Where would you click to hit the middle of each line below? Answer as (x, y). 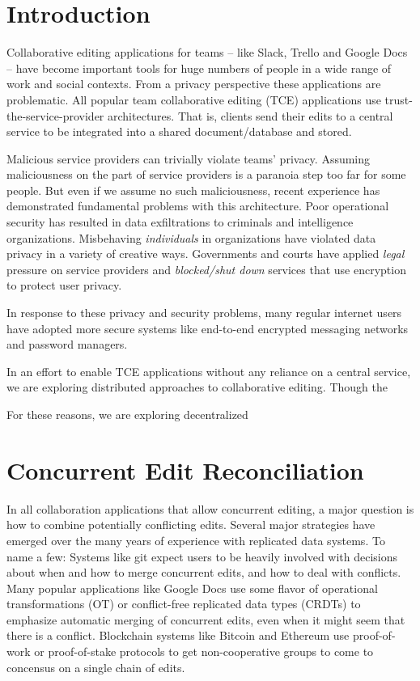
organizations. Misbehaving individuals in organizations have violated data (191, 237)
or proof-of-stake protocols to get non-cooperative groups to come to (204, 651)
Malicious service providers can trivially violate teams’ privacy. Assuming (189, 158)
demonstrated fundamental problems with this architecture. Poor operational (198, 206)
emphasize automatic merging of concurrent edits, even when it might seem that (206, 619)
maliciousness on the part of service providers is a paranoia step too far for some (206, 174)
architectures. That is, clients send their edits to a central (250, 115)
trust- (399, 99)
